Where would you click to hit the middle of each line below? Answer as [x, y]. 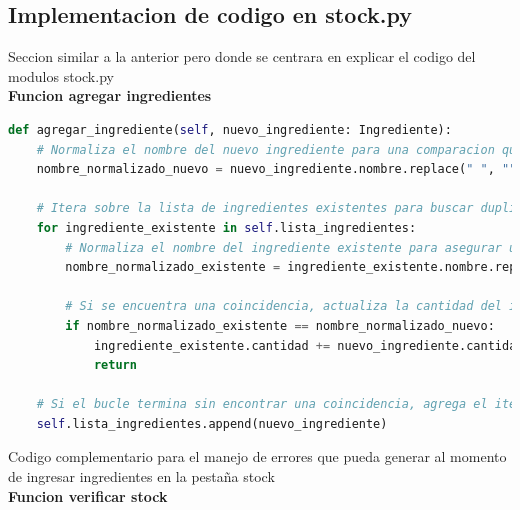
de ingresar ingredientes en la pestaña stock [141, 476]
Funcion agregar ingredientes [110, 95]
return [115, 365]
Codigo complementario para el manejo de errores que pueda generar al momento [257, 456]
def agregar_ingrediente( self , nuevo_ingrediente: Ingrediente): [230, 129]
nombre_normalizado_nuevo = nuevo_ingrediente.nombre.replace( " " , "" [276, 169]
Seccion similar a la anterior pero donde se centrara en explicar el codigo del [242, 56]
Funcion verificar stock [88, 495]
